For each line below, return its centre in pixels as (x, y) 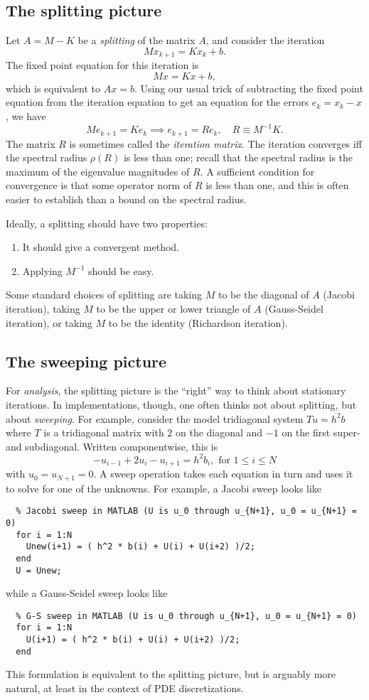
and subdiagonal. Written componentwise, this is (112, 446)
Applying (42, 270)
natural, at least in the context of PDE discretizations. (125, 688)
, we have (26, 116)
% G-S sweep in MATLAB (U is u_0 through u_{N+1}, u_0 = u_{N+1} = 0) (186, 616)
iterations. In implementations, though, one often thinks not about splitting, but (181, 404)
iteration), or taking (49, 322)
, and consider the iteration (265, 40)
